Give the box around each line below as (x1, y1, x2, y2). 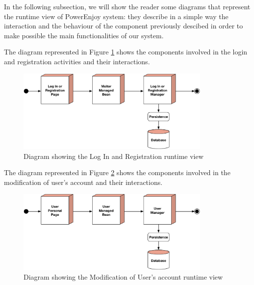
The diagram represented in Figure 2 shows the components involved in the (4, 167, 230, 178)
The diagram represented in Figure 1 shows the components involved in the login (4, 47, 248, 57)
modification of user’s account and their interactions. (4, 177, 163, 187)
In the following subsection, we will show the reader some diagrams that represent (4, 1, 251, 11)
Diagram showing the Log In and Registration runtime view (24, 151, 203, 161)
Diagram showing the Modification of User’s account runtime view (24, 271, 223, 282)
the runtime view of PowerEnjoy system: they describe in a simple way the (4, 11, 229, 21)
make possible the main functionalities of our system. (4, 30, 164, 40)
